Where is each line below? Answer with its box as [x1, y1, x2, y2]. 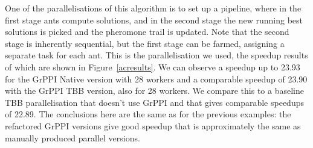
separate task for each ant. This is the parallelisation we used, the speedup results [5, 49, 308, 61]
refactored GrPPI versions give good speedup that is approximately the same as [5, 119, 301, 132]
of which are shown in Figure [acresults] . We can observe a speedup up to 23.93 [5, 60, 300, 73]
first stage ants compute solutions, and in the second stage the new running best [5, 13, 303, 26]
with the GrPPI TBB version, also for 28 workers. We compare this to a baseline [5, 84, 304, 97]
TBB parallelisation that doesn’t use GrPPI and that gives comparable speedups [5, 96, 304, 108]
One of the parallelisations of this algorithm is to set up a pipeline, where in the [5, 2, 302, 14]
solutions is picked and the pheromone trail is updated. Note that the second [5, 25, 289, 38]
